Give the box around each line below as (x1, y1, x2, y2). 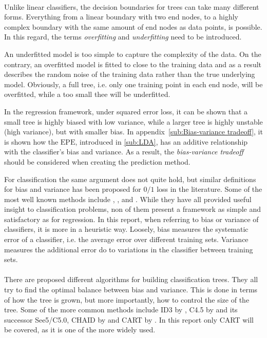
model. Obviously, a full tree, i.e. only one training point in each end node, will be (4, 78, 263, 89)
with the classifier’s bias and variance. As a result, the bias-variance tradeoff (4, 146, 244, 157)
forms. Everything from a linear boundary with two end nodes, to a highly (4, 11, 238, 22)
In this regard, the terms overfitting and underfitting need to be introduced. (4, 31, 242, 42)
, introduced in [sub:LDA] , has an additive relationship (75, 136, 248, 147)
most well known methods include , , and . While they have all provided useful (4, 193, 252, 204)
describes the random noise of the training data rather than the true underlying (4, 69, 255, 79)
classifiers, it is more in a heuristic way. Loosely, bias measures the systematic (4, 224, 249, 234)
